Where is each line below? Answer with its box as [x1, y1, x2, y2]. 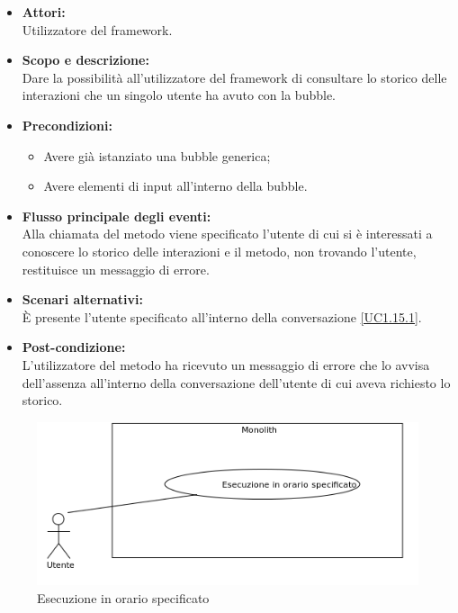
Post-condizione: [22, 338, 126, 356]
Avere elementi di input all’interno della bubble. [43, 176, 308, 195]
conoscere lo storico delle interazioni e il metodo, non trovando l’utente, [22, 241, 417, 260]
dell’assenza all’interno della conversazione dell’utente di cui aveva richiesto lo [22, 373, 451, 392]
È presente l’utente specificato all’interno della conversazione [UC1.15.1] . [22, 307, 422, 326]
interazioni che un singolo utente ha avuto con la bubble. [22, 86, 336, 104]
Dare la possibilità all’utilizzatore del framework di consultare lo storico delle [22, 68, 447, 86]
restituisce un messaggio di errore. [22, 259, 210, 278]
